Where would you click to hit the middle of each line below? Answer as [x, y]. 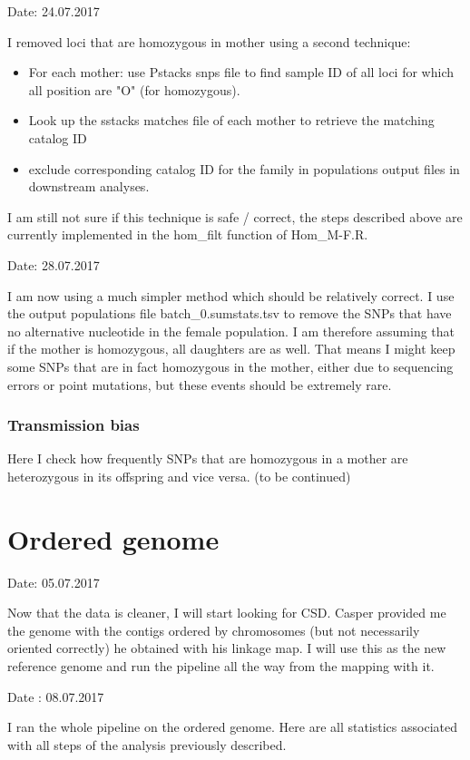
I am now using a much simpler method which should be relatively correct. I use [231, 295]
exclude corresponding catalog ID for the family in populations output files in [244, 168]
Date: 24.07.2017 [54, 11]
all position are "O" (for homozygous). [134, 89]
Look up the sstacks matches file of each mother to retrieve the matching [231, 120]
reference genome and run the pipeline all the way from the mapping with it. [221, 666]
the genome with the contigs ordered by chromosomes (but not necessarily [214, 630]
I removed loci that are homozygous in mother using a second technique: [209, 41]
